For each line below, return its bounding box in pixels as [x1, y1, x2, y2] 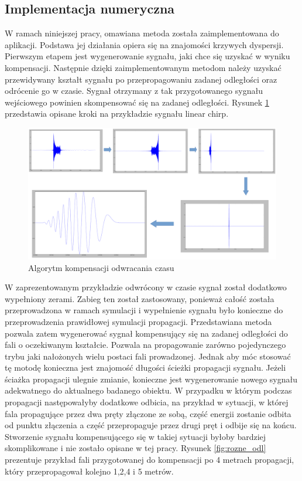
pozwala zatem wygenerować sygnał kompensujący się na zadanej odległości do [5, 327, 288, 339]
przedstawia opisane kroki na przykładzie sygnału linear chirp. [5, 107, 229, 120]
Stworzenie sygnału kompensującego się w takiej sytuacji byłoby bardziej [5, 430, 266, 442]
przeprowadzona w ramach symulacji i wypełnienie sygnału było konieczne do [5, 304, 283, 316]
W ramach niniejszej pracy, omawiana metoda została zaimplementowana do [5, 27, 279, 39]
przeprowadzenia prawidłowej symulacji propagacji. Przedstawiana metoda [5, 315, 272, 327]
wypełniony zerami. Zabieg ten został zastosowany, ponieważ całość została [5, 292, 274, 304]
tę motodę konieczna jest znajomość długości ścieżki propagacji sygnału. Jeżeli [5, 361, 286, 374]
